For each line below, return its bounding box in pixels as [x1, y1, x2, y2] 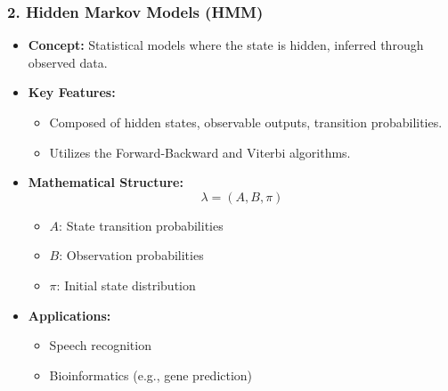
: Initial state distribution [56, 275, 196, 294]
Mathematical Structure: [28, 173, 183, 191]
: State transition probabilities [59, 216, 224, 234]
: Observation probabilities [59, 246, 204, 265]
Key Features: [28, 83, 116, 102]
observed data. [28, 53, 108, 71]
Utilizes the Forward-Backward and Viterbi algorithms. [49, 143, 351, 161]
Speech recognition [49, 336, 151, 354]
